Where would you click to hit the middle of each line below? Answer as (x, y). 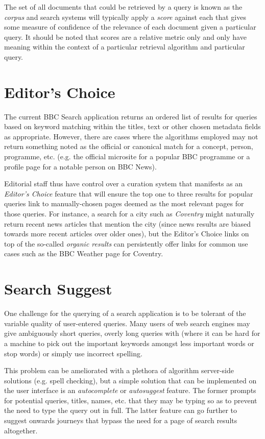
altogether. (21, 430)
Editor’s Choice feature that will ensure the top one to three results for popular (129, 193)
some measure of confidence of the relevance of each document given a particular (130, 27)
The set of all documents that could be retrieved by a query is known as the (123, 7)
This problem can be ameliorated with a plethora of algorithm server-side (119, 370)
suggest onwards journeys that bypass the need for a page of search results (121, 420)
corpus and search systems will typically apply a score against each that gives (125, 17)
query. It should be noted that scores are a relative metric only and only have (125, 36)
